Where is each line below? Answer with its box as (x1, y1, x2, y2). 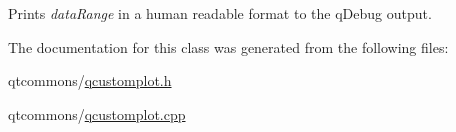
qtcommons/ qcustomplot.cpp (8, 103, 186, 124)
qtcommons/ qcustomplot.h (8, 70, 172, 91)
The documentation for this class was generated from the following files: (8, 36, 449, 57)
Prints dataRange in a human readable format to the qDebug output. (8, 3, 432, 23)
